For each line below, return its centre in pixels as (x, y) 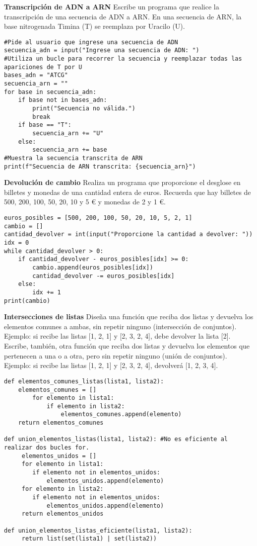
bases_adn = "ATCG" (36, 75)
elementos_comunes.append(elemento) (121, 414)
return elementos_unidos (63, 514)
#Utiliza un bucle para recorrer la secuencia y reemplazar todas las (123, 59)
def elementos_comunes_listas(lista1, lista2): (84, 381)
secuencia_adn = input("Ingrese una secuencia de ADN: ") (102, 50)
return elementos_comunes (61, 423)
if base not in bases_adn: (63, 100)
